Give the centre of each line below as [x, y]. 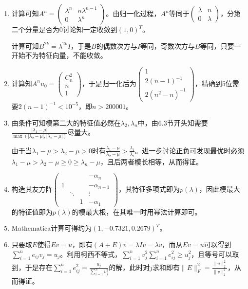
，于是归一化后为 [109, 83]
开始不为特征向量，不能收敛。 [59, 55]
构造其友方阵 [32, 189]
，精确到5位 [213, 83]
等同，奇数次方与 [167, 45]
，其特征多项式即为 [149, 189]
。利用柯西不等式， [91, 254]
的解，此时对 [129, 267]
